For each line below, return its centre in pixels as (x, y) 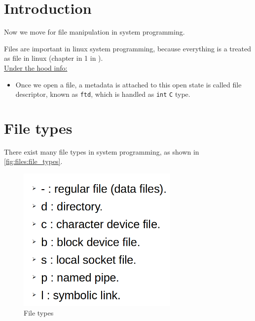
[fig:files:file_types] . (33, 161)
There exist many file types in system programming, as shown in (102, 151)
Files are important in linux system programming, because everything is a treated (127, 48)
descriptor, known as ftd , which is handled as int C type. (103, 94)
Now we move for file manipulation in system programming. (94, 32)
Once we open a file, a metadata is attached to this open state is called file (128, 84)
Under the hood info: (36, 67)
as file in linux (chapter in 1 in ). (54, 58)
